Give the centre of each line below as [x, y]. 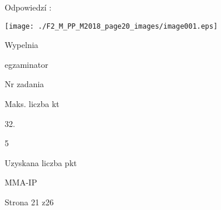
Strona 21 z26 [29, 202]
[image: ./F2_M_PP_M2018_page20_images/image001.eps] [111, 26]
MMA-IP [21, 182]
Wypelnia [22, 45]
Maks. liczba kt [32, 104]
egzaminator [27, 64]
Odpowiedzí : [28, 7]
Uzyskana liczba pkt [41, 162]
